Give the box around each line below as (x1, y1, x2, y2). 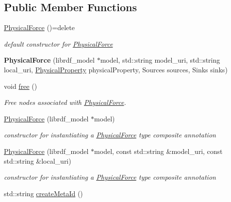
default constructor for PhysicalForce (4, 38, 113, 49)
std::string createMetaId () (4, 188, 83, 198)
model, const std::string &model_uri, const (94, 146, 223, 156)
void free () (4, 81, 37, 91)
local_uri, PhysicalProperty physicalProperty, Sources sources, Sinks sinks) (4, 64, 228, 74)
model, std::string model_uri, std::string (100, 55, 220, 65)
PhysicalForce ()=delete (4, 22, 75, 33)
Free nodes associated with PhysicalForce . (4, 97, 126, 107)
